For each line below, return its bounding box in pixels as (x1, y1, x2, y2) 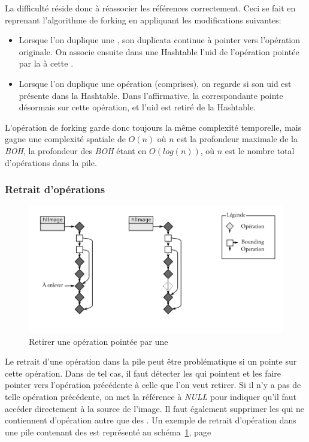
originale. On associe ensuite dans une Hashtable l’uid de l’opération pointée (19, 45, 299, 58)
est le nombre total (225, 144, 295, 157)
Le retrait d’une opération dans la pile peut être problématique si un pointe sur (5, 355, 297, 368)
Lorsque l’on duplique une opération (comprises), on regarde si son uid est (19, 77, 292, 89)
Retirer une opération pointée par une (29, 335, 168, 347)
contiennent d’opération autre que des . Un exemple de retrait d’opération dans (5, 414, 296, 426)
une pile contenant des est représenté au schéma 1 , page (5, 425, 211, 438)
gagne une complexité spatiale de (5, 133, 126, 145)
